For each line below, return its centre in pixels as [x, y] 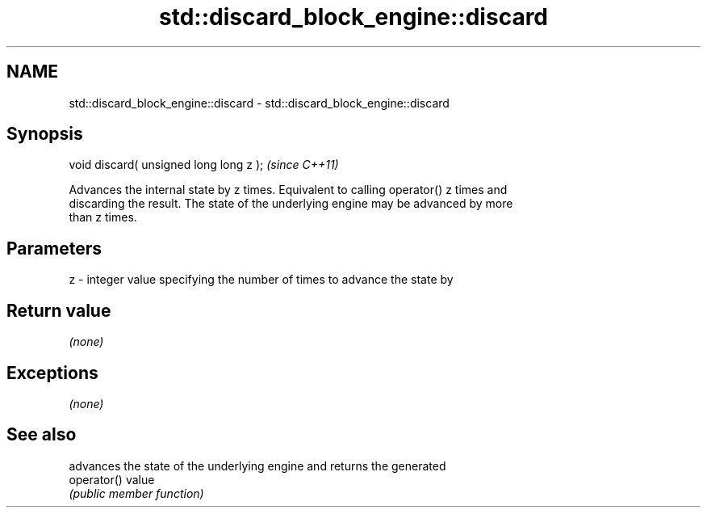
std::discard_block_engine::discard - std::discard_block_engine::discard [259, 103]
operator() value [112, 479]
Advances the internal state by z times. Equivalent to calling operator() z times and [288, 190]
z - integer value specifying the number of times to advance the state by [261, 280]
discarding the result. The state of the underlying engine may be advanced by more [291, 204]
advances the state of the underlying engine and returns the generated [257, 466]
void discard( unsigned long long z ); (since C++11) [204, 165]
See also [42, 435]
